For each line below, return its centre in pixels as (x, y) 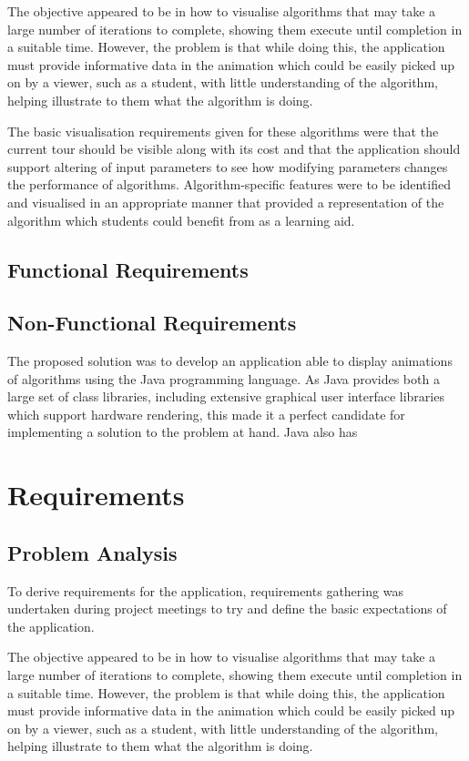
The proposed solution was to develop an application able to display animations (230, 361)
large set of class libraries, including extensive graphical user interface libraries (226, 396)
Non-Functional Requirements (152, 323)
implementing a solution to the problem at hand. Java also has (183, 432)
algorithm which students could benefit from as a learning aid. (181, 220)
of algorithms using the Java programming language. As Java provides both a (224, 378)
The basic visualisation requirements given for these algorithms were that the (223, 131)
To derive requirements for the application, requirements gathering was (205, 590)
